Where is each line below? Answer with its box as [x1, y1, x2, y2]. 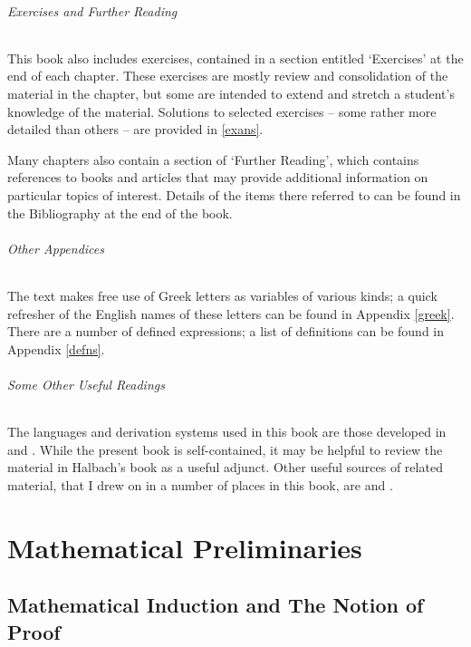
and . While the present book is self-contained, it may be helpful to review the [7, 439, 443, 459]
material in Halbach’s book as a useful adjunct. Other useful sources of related [7, 458, 443, 477]
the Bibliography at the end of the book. [7, 203, 233, 222]
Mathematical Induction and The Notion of [7, 591, 424, 619]
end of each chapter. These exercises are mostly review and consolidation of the [7, 66, 448, 85]
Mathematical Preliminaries [7, 528, 362, 565]
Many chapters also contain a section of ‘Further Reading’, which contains [7, 150, 419, 169]
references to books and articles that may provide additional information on [7, 168, 428, 187]
